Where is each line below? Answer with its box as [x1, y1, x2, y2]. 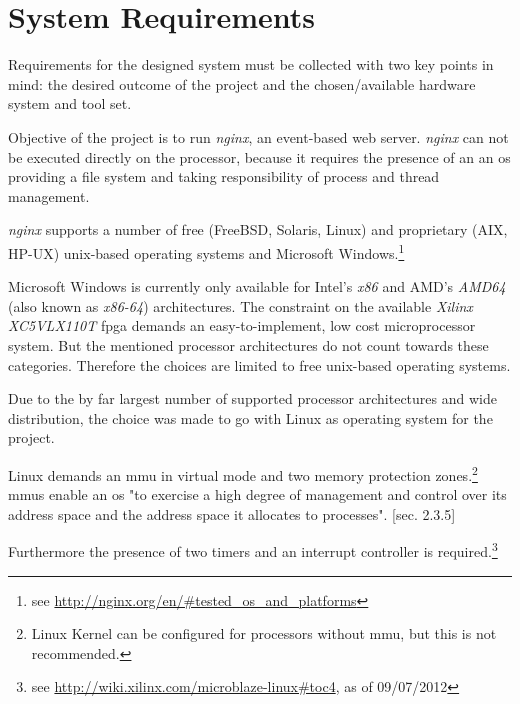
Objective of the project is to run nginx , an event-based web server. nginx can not [8, 126, 509, 147]
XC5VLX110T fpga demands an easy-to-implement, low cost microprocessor [8, 315, 476, 336]
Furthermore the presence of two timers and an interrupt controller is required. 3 [8, 538, 498, 561]
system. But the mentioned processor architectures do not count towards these [8, 334, 489, 355]
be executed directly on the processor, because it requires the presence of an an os [8, 146, 511, 167]
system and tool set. [8, 93, 132, 114]
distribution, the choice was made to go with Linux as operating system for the [8, 407, 493, 428]
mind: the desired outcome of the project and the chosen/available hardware [8, 73, 476, 94]
